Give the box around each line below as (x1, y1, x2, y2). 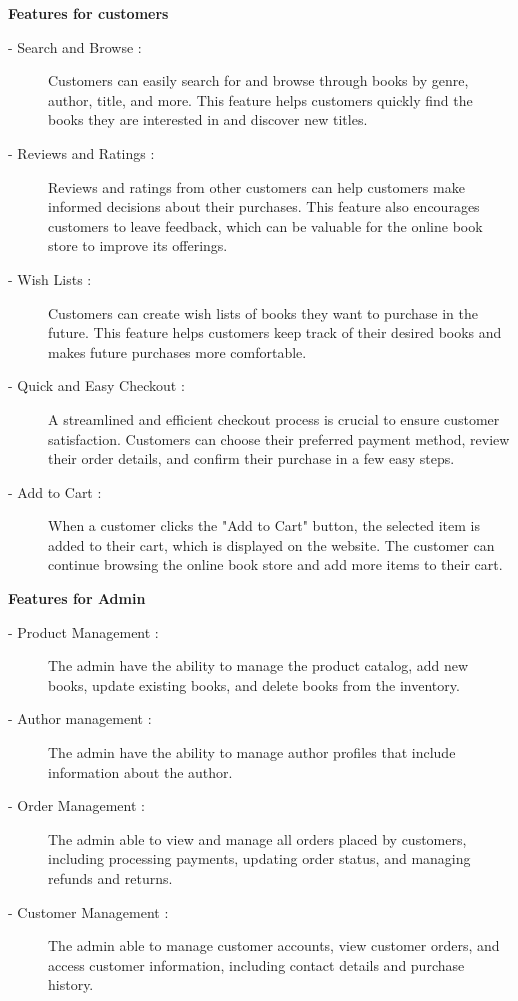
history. (48, 974, 94, 995)
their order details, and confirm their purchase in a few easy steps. (48, 448, 455, 469)
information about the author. (48, 761, 233, 782)
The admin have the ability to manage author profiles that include (48, 742, 456, 763)
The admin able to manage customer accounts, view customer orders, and (48, 935, 500, 956)
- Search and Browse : (8, 36, 142, 57)
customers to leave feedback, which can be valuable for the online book (48, 215, 483, 236)
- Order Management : (8, 795, 145, 816)
